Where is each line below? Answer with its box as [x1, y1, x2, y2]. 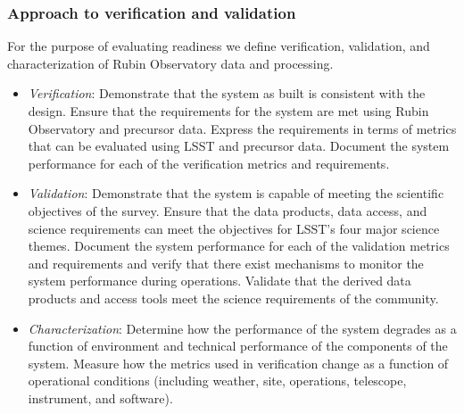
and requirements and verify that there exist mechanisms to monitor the [28, 253, 424, 272]
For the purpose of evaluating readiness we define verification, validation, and [7, 37, 430, 55]
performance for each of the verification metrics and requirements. [28, 153, 390, 172]
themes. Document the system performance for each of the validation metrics [28, 236, 450, 255]
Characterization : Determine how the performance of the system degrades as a [28, 319, 457, 337]
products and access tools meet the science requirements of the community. [28, 288, 439, 307]
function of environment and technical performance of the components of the [28, 336, 448, 355]
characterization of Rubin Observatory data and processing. [7, 54, 334, 72]
